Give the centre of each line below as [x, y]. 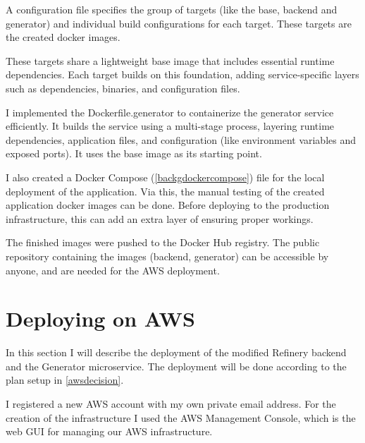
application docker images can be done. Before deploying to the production [168, 205]
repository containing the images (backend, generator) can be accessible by [167, 256]
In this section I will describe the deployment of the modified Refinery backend [176, 352]
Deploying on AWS [100, 318]
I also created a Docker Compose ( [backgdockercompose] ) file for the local [165, 177]
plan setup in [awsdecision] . [65, 380]
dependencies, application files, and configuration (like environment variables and [181, 139]
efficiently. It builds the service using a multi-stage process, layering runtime [170, 126]
